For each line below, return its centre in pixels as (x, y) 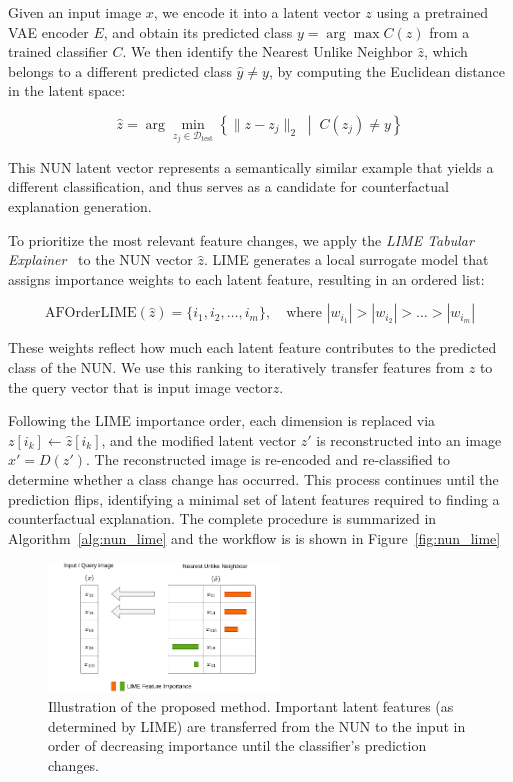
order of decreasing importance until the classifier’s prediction (237, 745)
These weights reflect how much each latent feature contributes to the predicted (252, 347)
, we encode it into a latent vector (257, 12)
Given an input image (75, 12)
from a (449, 31)
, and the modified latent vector (199, 439)
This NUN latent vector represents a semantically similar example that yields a (251, 166)
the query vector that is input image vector (140, 386)
